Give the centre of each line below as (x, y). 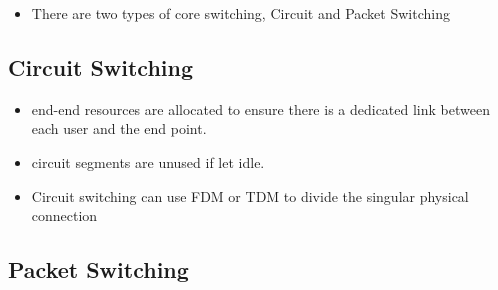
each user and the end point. (119, 128)
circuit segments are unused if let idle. (148, 161)
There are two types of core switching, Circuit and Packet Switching (240, 13)
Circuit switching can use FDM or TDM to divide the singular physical (250, 195)
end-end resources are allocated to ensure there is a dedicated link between (260, 108)
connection (64, 215)
